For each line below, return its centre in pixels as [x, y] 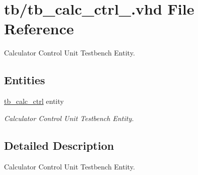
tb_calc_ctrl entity [34, 101]
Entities [25, 80]
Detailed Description [59, 145]
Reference [39, 28]
